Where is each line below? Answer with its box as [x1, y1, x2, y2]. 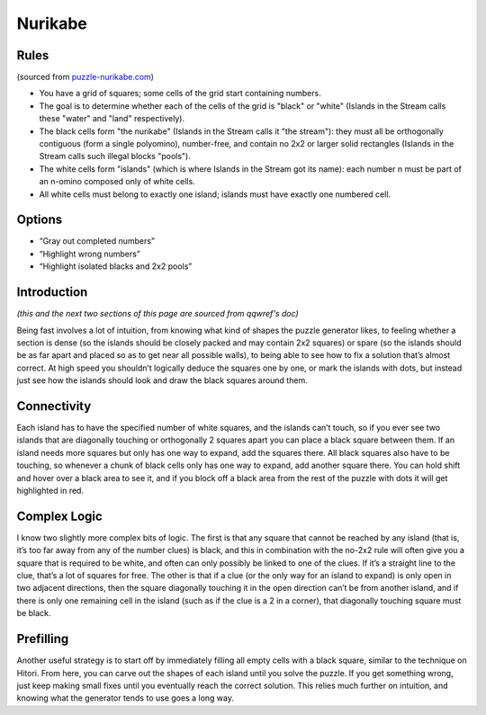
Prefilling [16, 631, 69, 647]
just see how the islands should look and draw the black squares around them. [16, 375, 308, 386]
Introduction [16, 284, 88, 300]
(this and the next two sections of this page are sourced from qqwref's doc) [16, 308, 299, 319]
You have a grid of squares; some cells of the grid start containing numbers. [39, 88, 321, 99]
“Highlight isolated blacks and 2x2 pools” [39, 261, 193, 272]
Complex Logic [16, 508, 103, 523]
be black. [16, 608, 51, 619]
